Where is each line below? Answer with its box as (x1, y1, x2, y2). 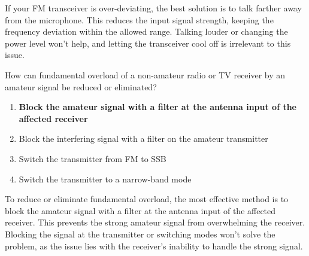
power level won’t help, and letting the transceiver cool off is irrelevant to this (5, 36, 291, 49)
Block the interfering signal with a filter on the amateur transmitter (19, 132, 268, 145)
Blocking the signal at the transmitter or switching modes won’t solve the (5, 227, 275, 240)
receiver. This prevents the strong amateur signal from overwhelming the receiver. (5, 216, 305, 228)
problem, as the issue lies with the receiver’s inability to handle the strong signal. (5, 239, 303, 252)
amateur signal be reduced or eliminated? (5, 80, 157, 93)
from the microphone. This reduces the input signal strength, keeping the (5, 13, 274, 26)
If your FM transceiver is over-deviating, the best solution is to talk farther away (5, 2, 302, 14)
